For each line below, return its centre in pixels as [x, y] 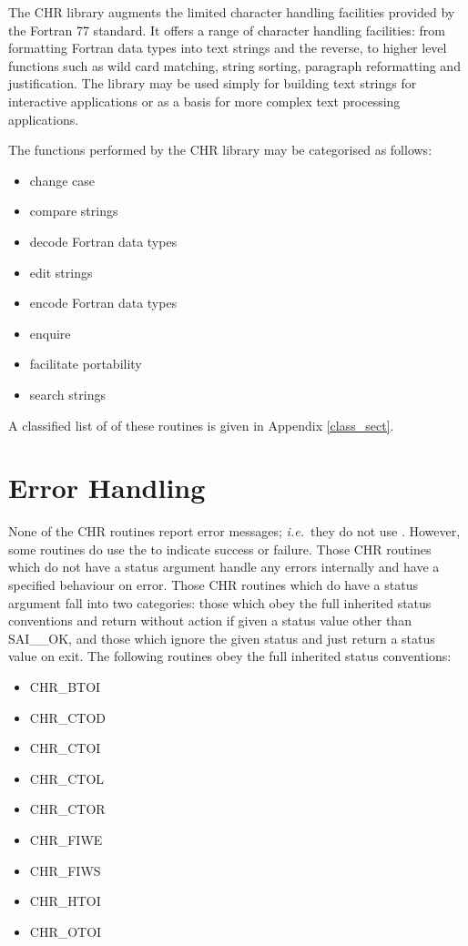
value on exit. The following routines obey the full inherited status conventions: [230, 656]
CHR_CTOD [68, 717]
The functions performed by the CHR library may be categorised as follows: [220, 150]
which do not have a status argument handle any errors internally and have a [224, 567]
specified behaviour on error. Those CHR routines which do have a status [213, 585]
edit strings [61, 272]
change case [62, 180]
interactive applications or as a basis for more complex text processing [204, 101]
